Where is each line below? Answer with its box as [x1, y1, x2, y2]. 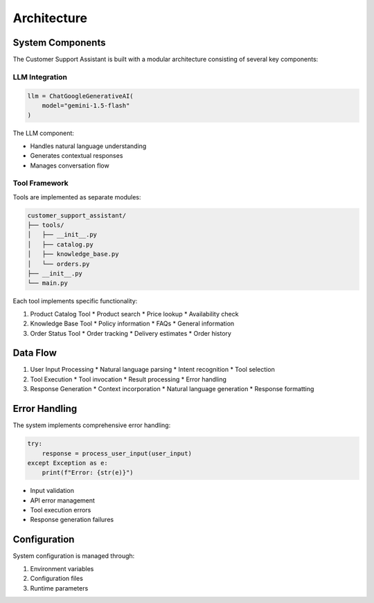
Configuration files [30, 575, 83, 583]
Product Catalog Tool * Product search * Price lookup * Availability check [30, 309, 239, 318]
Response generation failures [30, 516, 114, 524]
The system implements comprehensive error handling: [12, 421, 171, 429]
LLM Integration [12, 72, 67, 82]
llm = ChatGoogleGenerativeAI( [27, 92, 134, 100]
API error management [30, 496, 95, 505]
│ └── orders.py [27, 260, 90, 268]
